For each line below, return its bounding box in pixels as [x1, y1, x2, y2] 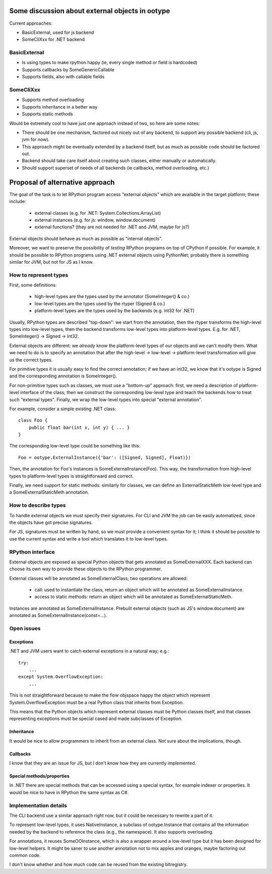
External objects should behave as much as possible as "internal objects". [9, 235, 163, 241]
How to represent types [9, 271, 69, 278]
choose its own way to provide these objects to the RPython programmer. [9, 566, 162, 572]
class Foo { [18, 417, 48, 423]
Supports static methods [22, 111, 73, 117]
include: [9, 199, 26, 205]
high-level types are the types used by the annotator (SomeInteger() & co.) [34, 294, 190, 300]
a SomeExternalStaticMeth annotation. [9, 489, 89, 495]
